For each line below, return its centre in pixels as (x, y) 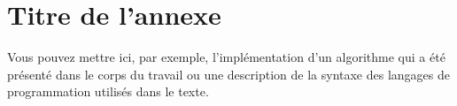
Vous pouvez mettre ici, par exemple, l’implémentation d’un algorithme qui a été (226, 57)
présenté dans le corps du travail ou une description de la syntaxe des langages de (228, 74)
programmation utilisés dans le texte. (108, 91)
